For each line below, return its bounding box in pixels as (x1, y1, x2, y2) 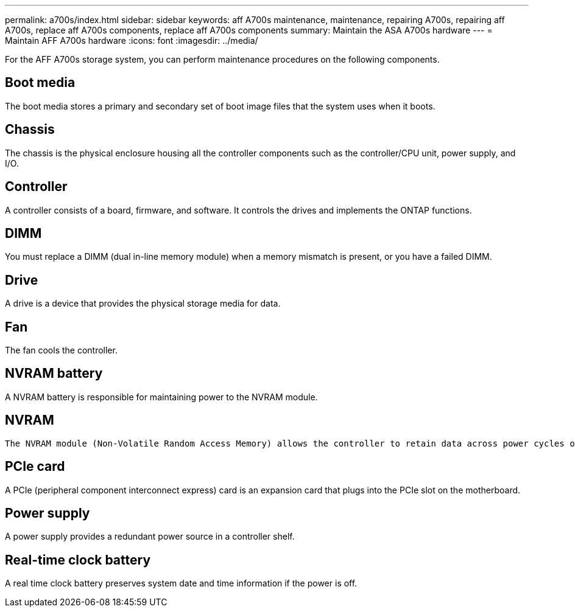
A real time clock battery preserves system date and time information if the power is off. (5, 578, 358, 589)
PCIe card (5, 459, 65, 475)
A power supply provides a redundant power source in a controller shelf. (5, 531, 295, 542)
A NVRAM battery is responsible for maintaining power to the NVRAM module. (5, 391, 318, 402)
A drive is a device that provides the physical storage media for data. (5, 298, 281, 309)
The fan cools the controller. (5, 345, 118, 356)
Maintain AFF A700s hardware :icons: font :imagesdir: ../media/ (5, 35, 258, 46)
